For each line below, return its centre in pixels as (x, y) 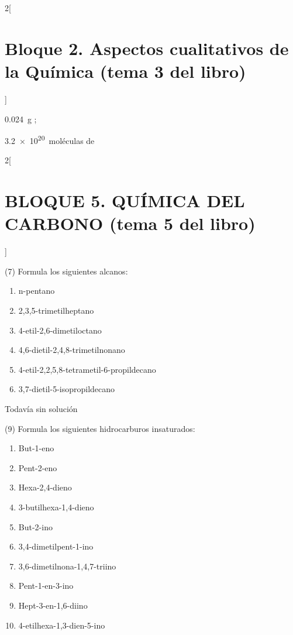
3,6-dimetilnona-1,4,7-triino (67, 566)
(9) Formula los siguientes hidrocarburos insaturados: (100, 428)
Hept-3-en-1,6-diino (53, 605)
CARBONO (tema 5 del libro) (130, 223)
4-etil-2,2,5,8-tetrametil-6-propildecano (87, 369)
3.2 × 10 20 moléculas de (50, 140)
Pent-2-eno (38, 467)
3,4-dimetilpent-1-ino (56, 546)
